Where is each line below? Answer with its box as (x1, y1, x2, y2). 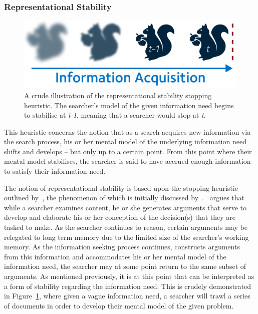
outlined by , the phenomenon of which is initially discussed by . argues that (4, 192, 244, 203)
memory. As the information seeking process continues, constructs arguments (4, 241, 240, 252)
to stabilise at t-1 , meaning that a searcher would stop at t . (24, 110, 206, 120)
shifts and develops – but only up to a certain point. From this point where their (4, 146, 252, 156)
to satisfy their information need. (4, 166, 106, 176)
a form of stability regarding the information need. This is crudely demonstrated (4, 280, 251, 291)
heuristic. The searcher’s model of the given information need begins (24, 100, 234, 110)
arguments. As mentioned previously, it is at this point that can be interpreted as (4, 271, 254, 281)
